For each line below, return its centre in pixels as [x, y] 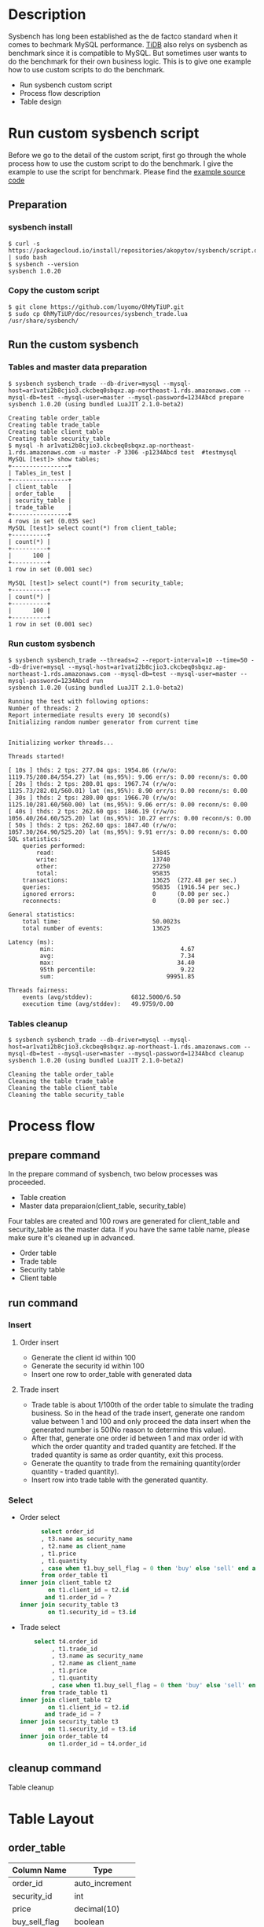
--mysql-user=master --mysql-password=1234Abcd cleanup [151, 1054]
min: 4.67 [117, 949]
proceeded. [27, 1182]
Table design [40, 101]
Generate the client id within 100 [83, 1357]
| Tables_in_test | [40, 473]
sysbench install [40, 227]
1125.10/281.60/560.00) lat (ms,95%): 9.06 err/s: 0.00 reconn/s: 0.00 [128, 804]
